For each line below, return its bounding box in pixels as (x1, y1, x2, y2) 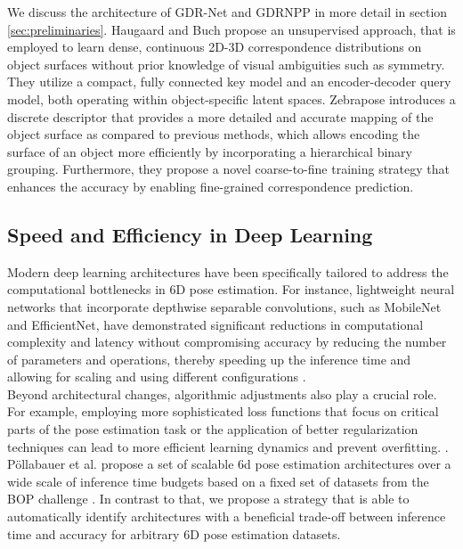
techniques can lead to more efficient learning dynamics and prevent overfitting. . (7, 437, 449, 455)
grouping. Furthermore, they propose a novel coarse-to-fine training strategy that (7, 160, 450, 178)
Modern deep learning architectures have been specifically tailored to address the (7, 262, 449, 281)
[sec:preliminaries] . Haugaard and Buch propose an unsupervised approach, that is (7, 20, 456, 38)
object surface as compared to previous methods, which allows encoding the (7, 125, 420, 143)
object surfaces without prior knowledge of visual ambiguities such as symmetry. (7, 54, 445, 73)
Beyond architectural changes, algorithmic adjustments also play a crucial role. (7, 384, 437, 403)
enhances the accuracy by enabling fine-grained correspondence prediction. (7, 176, 414, 195)
